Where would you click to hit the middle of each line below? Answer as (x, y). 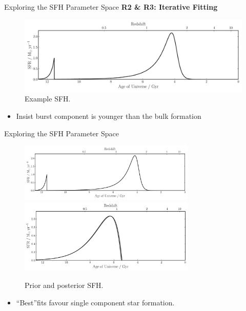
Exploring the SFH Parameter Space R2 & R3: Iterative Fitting (111, 7)
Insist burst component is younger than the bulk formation (109, 116)
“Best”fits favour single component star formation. (95, 302)
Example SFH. (48, 99)
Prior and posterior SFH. (64, 285)
